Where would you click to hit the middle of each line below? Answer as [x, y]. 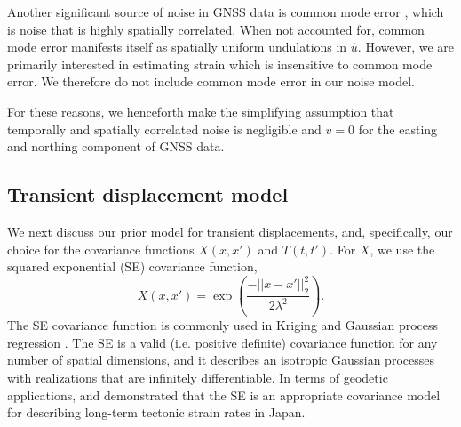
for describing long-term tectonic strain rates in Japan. [156, 412]
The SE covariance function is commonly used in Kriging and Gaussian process [223, 325]
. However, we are [405, 47]
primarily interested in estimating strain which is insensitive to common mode [220, 64]
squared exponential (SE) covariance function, [132, 266]
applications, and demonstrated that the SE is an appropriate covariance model [224, 395]
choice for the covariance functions [101, 249]
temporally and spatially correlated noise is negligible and [164, 129]
